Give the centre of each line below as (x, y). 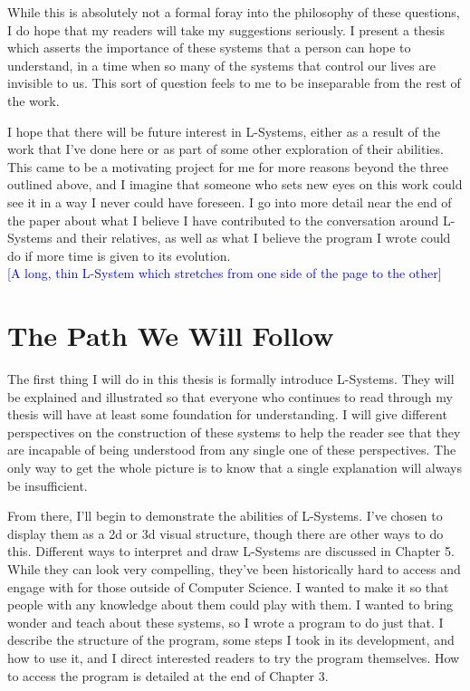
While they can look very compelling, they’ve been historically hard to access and (234, 568)
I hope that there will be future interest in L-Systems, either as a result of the (224, 131)
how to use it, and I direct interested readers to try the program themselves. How (234, 657)
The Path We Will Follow (171, 336)
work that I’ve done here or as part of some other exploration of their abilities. (225, 149)
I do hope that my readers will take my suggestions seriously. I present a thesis (226, 29)
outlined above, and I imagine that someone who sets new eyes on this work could (235, 184)
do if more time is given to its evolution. (119, 255)
